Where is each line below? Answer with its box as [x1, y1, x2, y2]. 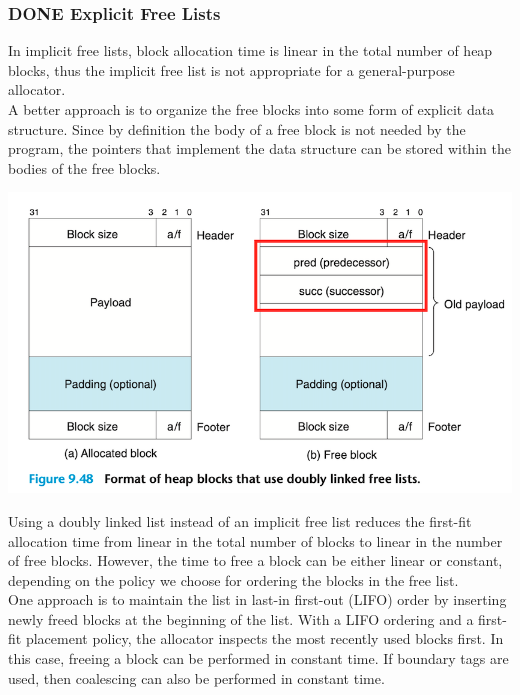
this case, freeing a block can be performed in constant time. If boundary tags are [8, 648, 509, 669]
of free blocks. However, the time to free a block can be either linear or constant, [8, 550, 503, 571]
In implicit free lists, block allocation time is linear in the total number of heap [8, 40, 493, 61]
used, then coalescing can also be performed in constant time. [8, 667, 385, 688]
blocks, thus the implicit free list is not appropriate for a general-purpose [8, 59, 455, 80]
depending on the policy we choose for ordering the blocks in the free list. [8, 569, 459, 590]
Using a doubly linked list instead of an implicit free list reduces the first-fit [8, 510, 472, 531]
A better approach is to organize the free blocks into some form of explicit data [8, 99, 495, 119]
